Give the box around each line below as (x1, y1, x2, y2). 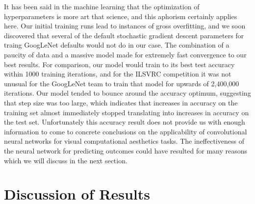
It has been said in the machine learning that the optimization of (4, 1, 200, 11)
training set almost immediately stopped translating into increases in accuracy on (4, 107, 249, 117)
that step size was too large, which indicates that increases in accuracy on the (4, 97, 238, 107)
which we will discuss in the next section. (4, 155, 127, 165)
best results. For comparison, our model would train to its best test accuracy (4, 59, 235, 69)
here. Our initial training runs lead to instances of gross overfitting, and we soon (4, 21, 246, 31)
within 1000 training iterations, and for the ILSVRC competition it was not (4, 69, 231, 79)
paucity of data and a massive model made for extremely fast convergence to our (4, 49, 247, 59)
